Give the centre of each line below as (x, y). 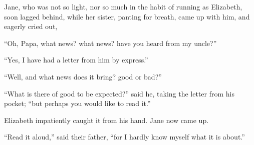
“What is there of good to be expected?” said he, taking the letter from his (119, 93)
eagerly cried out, (31, 26)
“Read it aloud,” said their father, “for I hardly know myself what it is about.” (124, 137)
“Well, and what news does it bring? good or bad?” (83, 76)
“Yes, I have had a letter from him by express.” (76, 60)
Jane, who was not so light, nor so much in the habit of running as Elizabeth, (123, 6)
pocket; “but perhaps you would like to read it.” (77, 103)
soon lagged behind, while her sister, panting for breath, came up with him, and (127, 16)
